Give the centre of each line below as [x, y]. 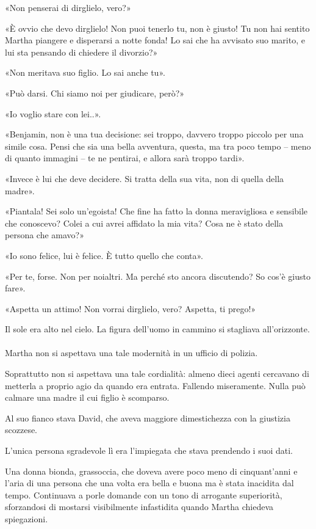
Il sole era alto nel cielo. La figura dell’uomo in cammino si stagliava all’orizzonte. [157, 329]
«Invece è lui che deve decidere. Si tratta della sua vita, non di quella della [145, 178]
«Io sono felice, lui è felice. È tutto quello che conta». [104, 255]
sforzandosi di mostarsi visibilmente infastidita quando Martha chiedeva [139, 507]
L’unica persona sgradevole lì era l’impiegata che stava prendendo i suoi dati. [149, 451]
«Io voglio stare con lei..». [53, 113]
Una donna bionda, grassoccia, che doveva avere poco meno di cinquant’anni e [151, 471]
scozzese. [21, 430]
